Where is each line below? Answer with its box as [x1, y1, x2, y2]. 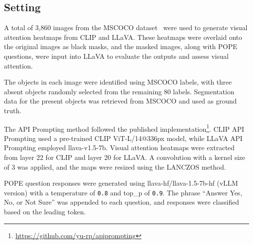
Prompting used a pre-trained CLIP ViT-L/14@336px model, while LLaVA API [4, 133, 243, 143]
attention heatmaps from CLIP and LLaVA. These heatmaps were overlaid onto [4, 32, 242, 42]
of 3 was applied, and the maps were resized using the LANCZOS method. [4, 161, 226, 172]
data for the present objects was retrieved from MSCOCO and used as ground [4, 96, 237, 106]
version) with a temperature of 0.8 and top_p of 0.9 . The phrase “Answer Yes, [4, 187, 242, 197]
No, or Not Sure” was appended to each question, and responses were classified [4, 197, 239, 207]
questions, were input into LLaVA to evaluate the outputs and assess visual [4, 51, 229, 61]
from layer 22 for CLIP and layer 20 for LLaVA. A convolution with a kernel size [4, 152, 245, 162]
